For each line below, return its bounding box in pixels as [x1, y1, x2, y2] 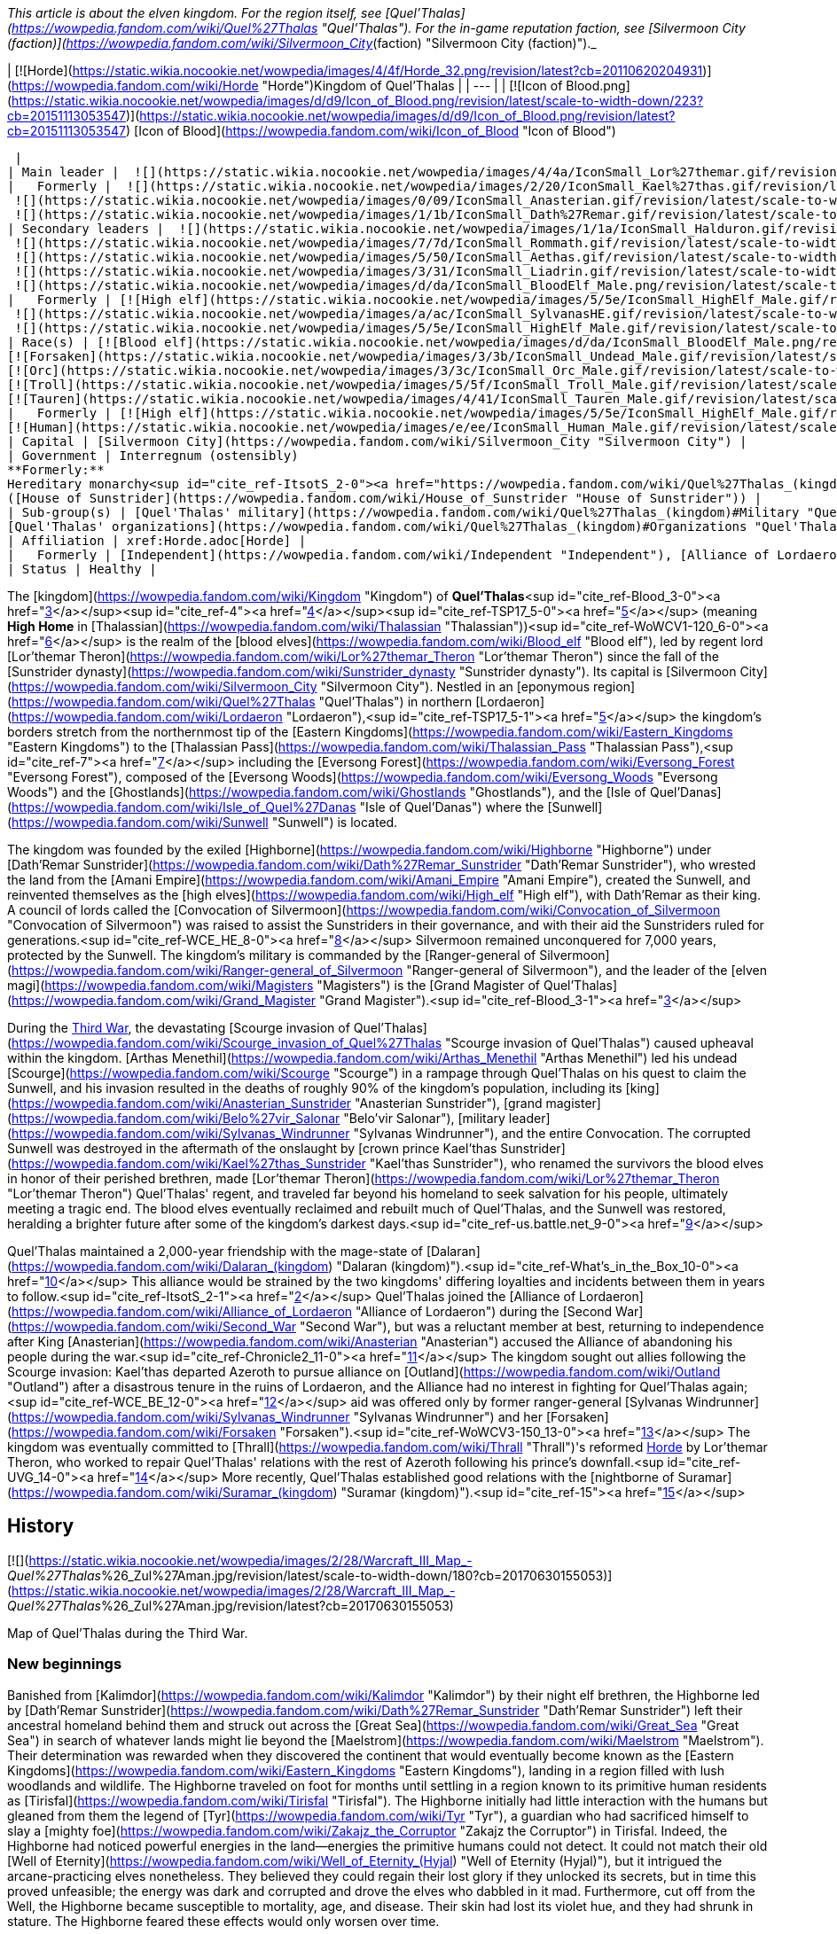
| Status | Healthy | [7, 562, 157, 576]
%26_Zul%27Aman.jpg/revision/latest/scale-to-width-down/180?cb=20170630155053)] [100, 1567, 613, 1583]
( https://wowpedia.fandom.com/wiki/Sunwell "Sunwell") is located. [7, 815, 398, 830]
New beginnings [7, 1655, 122, 1673]
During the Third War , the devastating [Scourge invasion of [7, 1020, 350, 1035]
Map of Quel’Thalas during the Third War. [7, 1625, 248, 1641]
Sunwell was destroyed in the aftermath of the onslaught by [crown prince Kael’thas [7, 1141, 497, 1156]
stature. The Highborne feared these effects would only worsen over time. [7, 1913, 440, 1929]
